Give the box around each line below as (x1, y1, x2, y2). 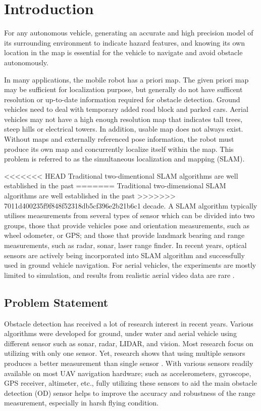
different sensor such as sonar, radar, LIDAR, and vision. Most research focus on (4, 338, 253, 348)
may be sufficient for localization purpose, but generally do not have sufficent (4, 84, 243, 95)
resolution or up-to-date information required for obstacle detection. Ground (4, 94, 240, 104)
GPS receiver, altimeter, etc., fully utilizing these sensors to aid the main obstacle (4, 378, 257, 388)
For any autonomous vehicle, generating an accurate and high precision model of (4, 27, 253, 38)
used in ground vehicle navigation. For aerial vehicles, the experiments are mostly (4, 260, 256, 270)
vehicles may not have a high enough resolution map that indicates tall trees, (4, 113, 243, 124)
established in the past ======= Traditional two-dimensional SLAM (4, 180, 226, 191)
